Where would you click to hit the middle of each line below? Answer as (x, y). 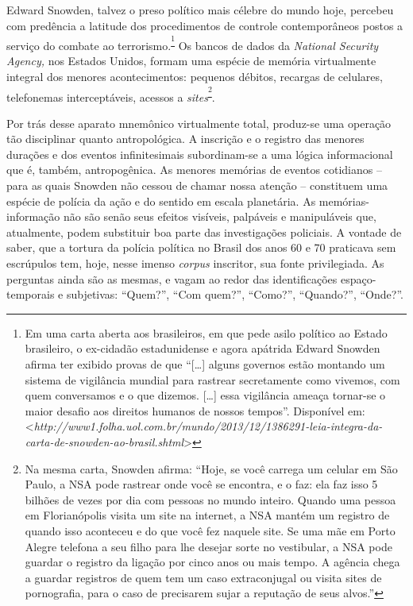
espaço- (358, 278)
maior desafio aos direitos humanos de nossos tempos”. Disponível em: (195, 410)
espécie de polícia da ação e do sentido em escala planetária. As (161, 201)
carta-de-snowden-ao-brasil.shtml (104, 441)
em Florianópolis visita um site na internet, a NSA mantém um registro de (207, 515)
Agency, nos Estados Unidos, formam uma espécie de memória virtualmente (191, 61)
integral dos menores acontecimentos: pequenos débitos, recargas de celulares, (195, 76)
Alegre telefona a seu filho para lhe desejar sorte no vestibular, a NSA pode (208, 546)
